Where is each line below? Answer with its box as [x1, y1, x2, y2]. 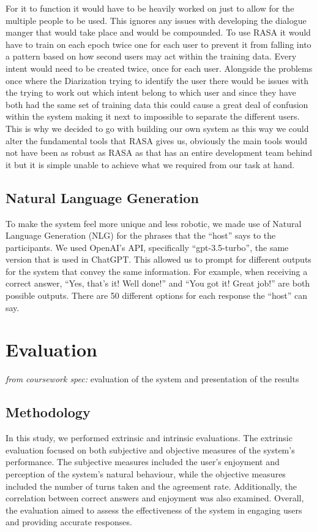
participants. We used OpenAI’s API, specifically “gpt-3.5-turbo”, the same [6, 241, 289, 253]
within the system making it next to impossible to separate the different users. [6, 110, 300, 123]
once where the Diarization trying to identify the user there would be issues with [6, 74, 308, 87]
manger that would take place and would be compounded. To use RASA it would [6, 26, 311, 39]
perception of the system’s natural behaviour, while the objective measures [6, 467, 286, 480]
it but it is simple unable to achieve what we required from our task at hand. [6, 158, 295, 171]
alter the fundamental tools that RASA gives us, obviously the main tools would [6, 134, 307, 147]
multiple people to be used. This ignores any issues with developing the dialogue [6, 13, 307, 26]
